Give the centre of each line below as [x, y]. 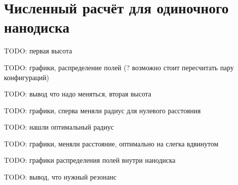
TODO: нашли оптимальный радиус [59, 127]
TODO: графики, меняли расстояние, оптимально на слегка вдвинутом [111, 143]
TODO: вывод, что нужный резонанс [60, 177]
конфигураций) [27, 77]
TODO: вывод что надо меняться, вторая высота [78, 94]
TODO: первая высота [38, 51]
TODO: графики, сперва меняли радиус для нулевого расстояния [102, 110]
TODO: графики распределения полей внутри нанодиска [90, 160]
